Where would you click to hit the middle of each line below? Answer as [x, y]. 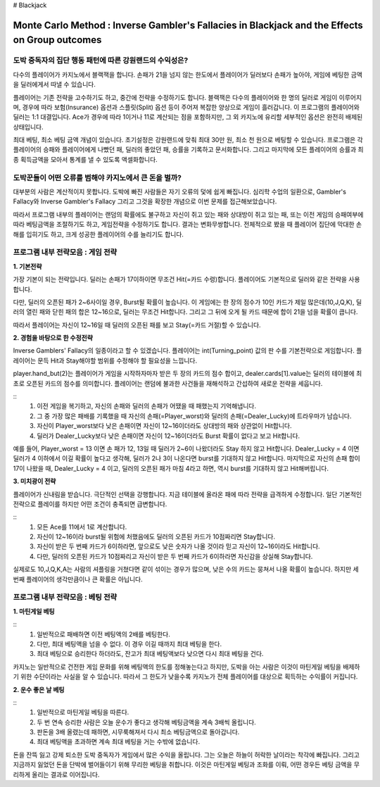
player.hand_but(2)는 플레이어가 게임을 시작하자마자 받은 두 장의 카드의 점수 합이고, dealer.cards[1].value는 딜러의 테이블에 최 [188, 374]
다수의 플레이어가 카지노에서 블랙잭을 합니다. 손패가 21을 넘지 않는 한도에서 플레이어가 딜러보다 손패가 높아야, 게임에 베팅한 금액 [188, 75]
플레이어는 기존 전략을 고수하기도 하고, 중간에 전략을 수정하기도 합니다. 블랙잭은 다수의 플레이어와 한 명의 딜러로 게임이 [175, 97]
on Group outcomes [57, 40]
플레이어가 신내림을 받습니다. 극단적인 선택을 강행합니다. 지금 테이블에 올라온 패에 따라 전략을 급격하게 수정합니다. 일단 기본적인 [188, 494]
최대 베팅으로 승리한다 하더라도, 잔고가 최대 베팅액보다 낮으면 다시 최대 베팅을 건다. [150, 654]
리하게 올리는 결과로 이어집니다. [56, 774]
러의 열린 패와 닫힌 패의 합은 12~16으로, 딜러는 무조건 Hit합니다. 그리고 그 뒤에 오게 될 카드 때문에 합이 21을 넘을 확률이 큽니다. [185, 312]
